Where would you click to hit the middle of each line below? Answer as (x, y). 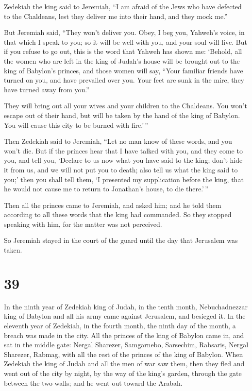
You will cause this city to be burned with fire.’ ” (76, 125)
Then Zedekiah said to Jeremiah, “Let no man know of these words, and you (118, 141)
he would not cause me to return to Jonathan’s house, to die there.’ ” (106, 189)
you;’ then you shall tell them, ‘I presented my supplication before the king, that (124, 179)
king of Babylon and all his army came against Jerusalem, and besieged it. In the (125, 316)
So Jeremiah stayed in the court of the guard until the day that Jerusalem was (121, 240)
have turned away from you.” (47, 89)
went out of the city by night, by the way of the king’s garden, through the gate (123, 373)
